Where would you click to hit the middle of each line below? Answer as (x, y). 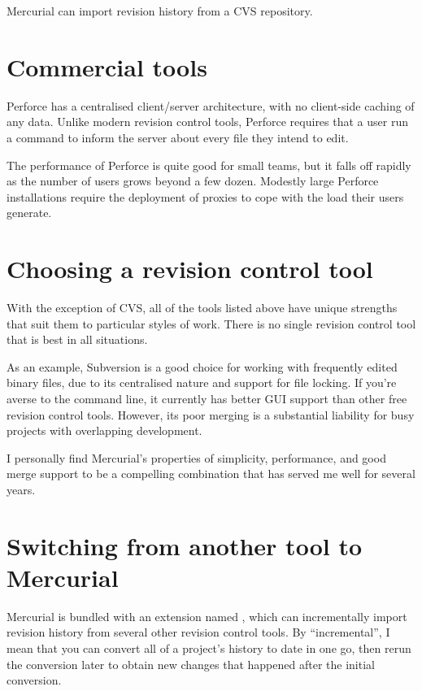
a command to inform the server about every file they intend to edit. (178, 137)
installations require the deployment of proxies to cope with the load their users (205, 196)
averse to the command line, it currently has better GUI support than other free (207, 398)
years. (21, 489)
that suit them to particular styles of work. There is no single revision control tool (211, 323)
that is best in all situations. (77, 339)
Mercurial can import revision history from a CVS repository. (160, 11)
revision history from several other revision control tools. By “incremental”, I (198, 632)
